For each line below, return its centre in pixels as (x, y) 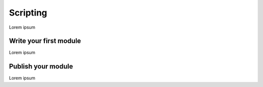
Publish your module (41, 66)
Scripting (28, 13)
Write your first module (45, 41)
